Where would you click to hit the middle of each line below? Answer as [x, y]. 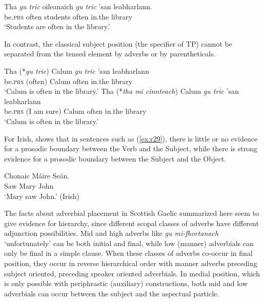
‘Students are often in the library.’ [57, 26]
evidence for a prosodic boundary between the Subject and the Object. [115, 158]
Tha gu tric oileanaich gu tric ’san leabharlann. [78, 6]
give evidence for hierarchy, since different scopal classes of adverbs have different [131, 223]
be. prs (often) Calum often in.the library [68, 81]
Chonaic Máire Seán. [37, 176]
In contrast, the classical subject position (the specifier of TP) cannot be [118, 43]
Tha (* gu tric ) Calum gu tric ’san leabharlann [77, 71]
